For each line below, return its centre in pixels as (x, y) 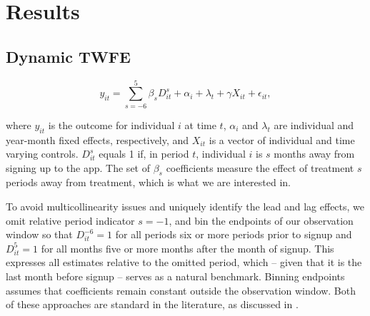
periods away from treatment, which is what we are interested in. (148, 182)
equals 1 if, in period (144, 154)
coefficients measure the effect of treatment (260, 167)
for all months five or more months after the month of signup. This (187, 248)
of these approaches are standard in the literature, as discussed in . (152, 304)
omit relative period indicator (70, 220)
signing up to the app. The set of (78, 167)
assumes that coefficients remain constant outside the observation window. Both (181, 290)
